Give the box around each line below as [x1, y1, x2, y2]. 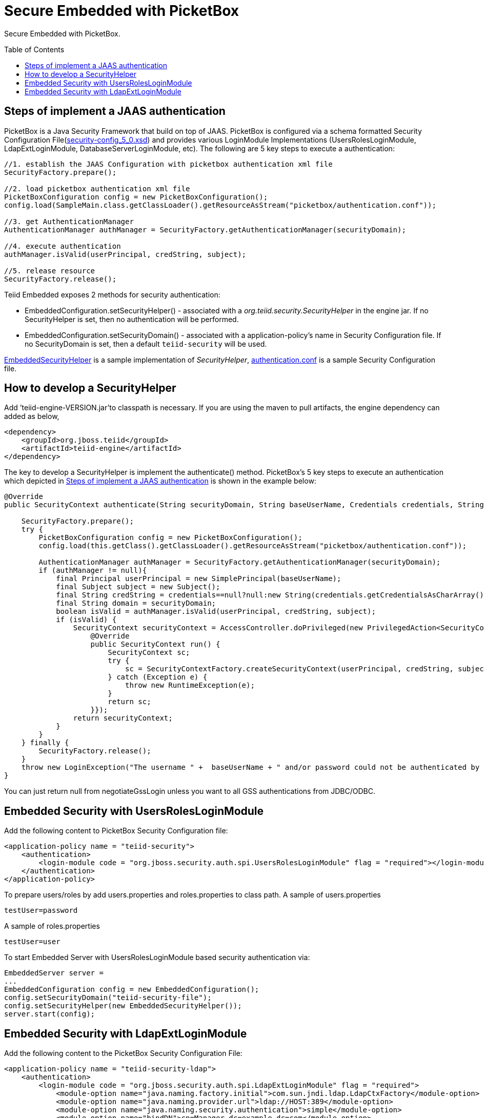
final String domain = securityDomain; [56, 599, 216, 608]
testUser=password [4, 906, 78, 915]
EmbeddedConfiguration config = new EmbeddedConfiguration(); [4, 985, 259, 994]
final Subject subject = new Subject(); [56, 583, 220, 591]
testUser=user [4, 937, 60, 946]
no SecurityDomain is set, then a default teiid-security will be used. [25, 339, 267, 348]
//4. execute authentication [4, 242, 121, 250]
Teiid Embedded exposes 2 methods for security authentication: [4, 290, 220, 299]
